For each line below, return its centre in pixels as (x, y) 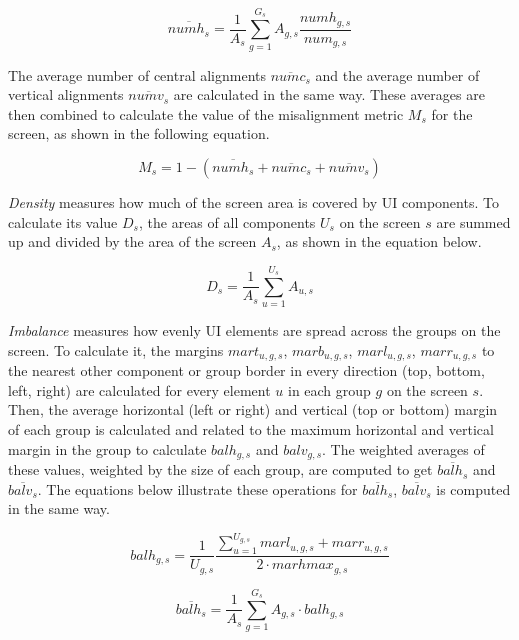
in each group (329, 389)
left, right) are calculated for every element (139, 389)
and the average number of (397, 74)
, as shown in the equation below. (379, 241)
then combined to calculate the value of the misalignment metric (206, 113)
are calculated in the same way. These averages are (329, 94)
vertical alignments (66, 94)
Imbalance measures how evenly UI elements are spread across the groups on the (254, 330)
